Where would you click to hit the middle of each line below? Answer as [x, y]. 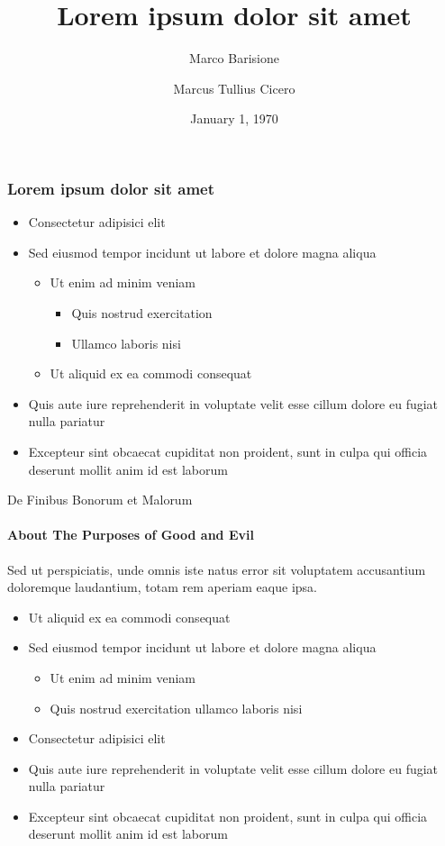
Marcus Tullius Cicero [234, 88]
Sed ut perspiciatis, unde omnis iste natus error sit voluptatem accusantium [217, 569]
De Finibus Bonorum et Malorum [100, 500]
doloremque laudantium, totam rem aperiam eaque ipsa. [162, 587]
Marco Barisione [234, 58]
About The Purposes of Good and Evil [131, 535]
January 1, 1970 [234, 118]
